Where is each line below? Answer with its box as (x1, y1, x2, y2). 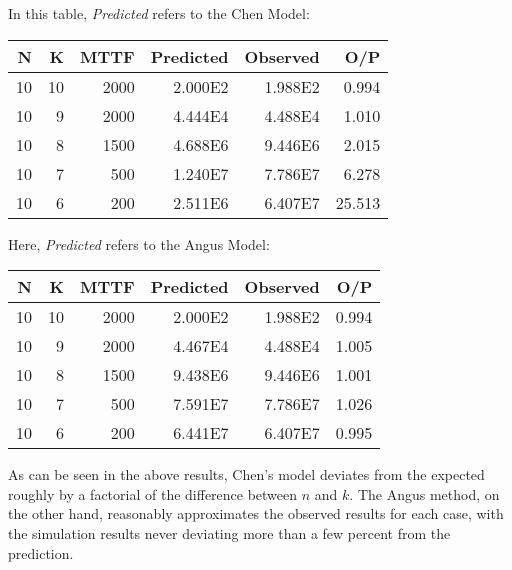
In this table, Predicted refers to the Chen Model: (8, 3, 310, 23)
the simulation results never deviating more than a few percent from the (8, 522, 451, 543)
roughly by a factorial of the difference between (8, 483, 298, 504)
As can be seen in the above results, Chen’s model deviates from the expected (8, 464, 485, 485)
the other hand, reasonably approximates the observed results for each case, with (8, 503, 504, 524)
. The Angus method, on (349, 483, 500, 504)
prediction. (8, 542, 74, 563)
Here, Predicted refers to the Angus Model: (8, 233, 270, 254)
